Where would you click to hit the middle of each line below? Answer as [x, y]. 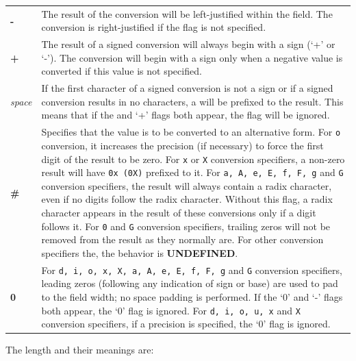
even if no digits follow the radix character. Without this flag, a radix [187, 199]
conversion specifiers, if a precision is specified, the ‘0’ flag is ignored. [186, 324]
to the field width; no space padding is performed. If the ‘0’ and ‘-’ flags [192, 296]
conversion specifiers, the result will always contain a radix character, [187, 185]
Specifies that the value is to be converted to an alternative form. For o [191, 132]
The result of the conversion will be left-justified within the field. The [187, 13]
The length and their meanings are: [80, 350]
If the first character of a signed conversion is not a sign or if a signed [187, 88]
